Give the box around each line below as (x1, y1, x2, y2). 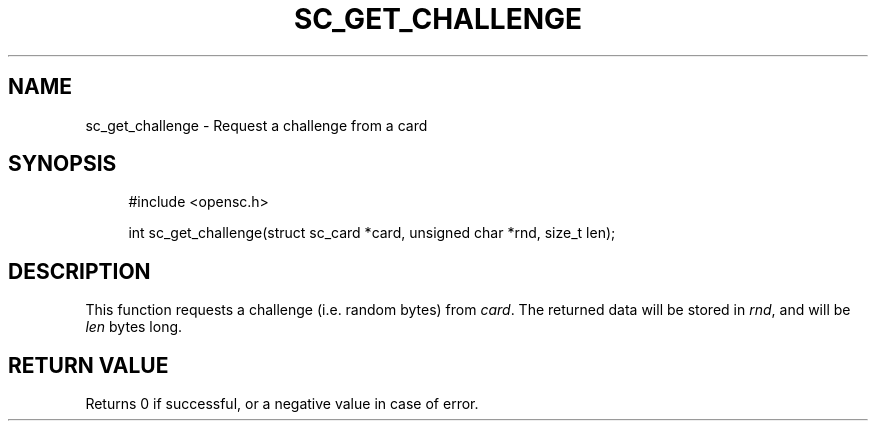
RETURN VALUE (8, 352, 169, 378)
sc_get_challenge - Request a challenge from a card (85, 116, 428, 134)
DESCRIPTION (8, 258, 151, 284)
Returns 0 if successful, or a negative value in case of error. (85, 395, 479, 413)
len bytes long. (85, 318, 183, 336)
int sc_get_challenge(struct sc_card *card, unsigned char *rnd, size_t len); (128, 224, 616, 242)
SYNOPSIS (8, 151, 117, 177)
